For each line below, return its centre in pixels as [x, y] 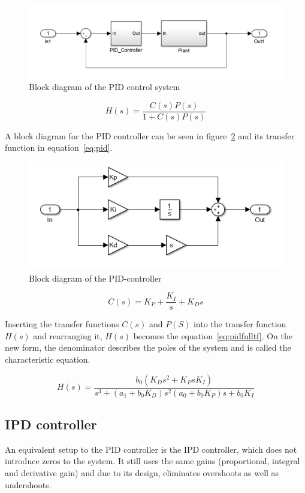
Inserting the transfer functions [62, 324]
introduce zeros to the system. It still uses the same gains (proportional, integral [152, 461]
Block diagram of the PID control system [105, 87]
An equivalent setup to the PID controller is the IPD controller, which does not [151, 449]
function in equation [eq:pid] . [59, 147]
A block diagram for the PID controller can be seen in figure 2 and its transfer [150, 135]
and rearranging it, [68, 335]
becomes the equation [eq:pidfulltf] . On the [213, 335]
